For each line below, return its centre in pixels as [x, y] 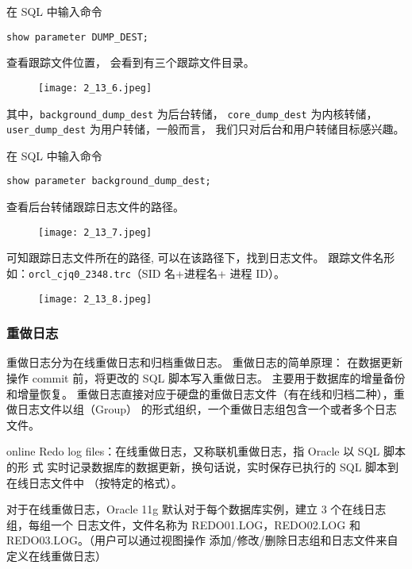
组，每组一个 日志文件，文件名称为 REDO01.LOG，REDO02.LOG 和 [183, 524]
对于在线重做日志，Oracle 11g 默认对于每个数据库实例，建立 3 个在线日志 [196, 509]
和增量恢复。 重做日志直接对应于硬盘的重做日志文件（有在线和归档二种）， [200, 393]
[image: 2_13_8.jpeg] [95, 299]
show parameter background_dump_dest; [109, 181]
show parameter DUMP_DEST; [77, 37]
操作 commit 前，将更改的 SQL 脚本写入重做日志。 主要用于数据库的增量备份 [206, 378]
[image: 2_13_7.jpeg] [95, 232]
